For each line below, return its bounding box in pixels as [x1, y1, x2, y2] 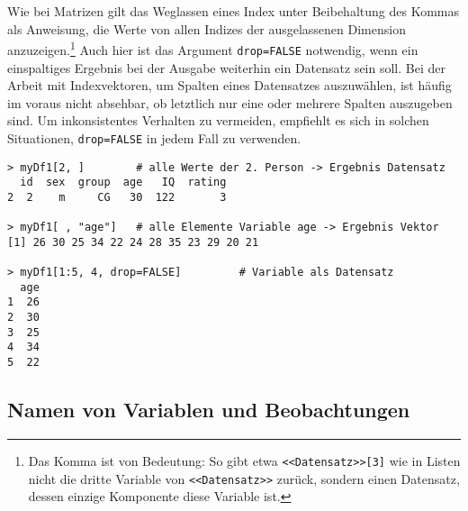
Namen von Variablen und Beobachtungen [7, 396, 410, 424]
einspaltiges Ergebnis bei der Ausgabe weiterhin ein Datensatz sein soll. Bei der [7, 58, 445, 77]
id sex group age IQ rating [20, 176, 227, 189]
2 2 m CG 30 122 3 [7, 190, 227, 204]
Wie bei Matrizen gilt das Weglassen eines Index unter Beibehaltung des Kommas [7, 2, 459, 20]
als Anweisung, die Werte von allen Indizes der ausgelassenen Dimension [7, 19, 406, 38]
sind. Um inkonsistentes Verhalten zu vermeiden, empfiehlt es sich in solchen [7, 111, 429, 130]
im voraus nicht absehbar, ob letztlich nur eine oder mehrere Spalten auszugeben [7, 93, 453, 112]
